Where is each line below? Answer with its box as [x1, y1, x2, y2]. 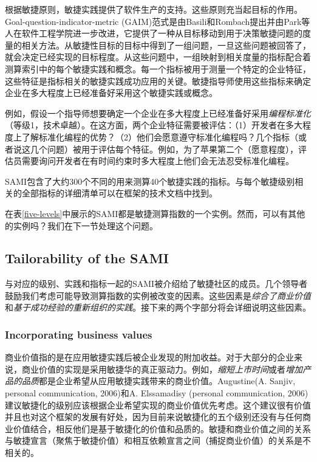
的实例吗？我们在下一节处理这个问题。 [5, 219, 158, 232]
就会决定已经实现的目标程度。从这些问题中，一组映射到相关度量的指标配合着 [5, 50, 311, 63]
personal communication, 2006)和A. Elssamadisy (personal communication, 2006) [5, 387, 308, 399]
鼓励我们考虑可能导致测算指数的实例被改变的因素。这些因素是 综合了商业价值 [5, 289, 311, 302]
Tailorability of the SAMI [5, 249, 169, 267]
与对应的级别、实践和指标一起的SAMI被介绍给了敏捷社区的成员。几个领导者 [5, 277, 308, 290]
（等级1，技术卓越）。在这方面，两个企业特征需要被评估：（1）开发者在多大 [5, 119, 302, 131]
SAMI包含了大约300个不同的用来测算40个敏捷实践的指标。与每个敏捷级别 [5, 174, 295, 187]
